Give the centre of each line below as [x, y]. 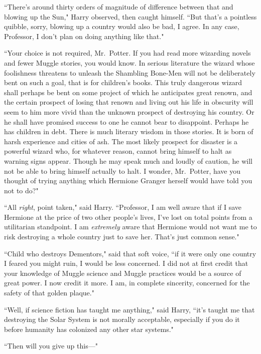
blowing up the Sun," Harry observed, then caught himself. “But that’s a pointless [130, 16]
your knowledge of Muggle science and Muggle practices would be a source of [123, 273]
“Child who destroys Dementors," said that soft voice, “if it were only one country [130, 253]
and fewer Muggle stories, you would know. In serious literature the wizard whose [129, 62]
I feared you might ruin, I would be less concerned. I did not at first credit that [126, 263]
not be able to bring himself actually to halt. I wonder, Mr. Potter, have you [122, 170]
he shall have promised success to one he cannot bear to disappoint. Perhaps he [126, 121]
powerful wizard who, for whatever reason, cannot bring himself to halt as [118, 151]
